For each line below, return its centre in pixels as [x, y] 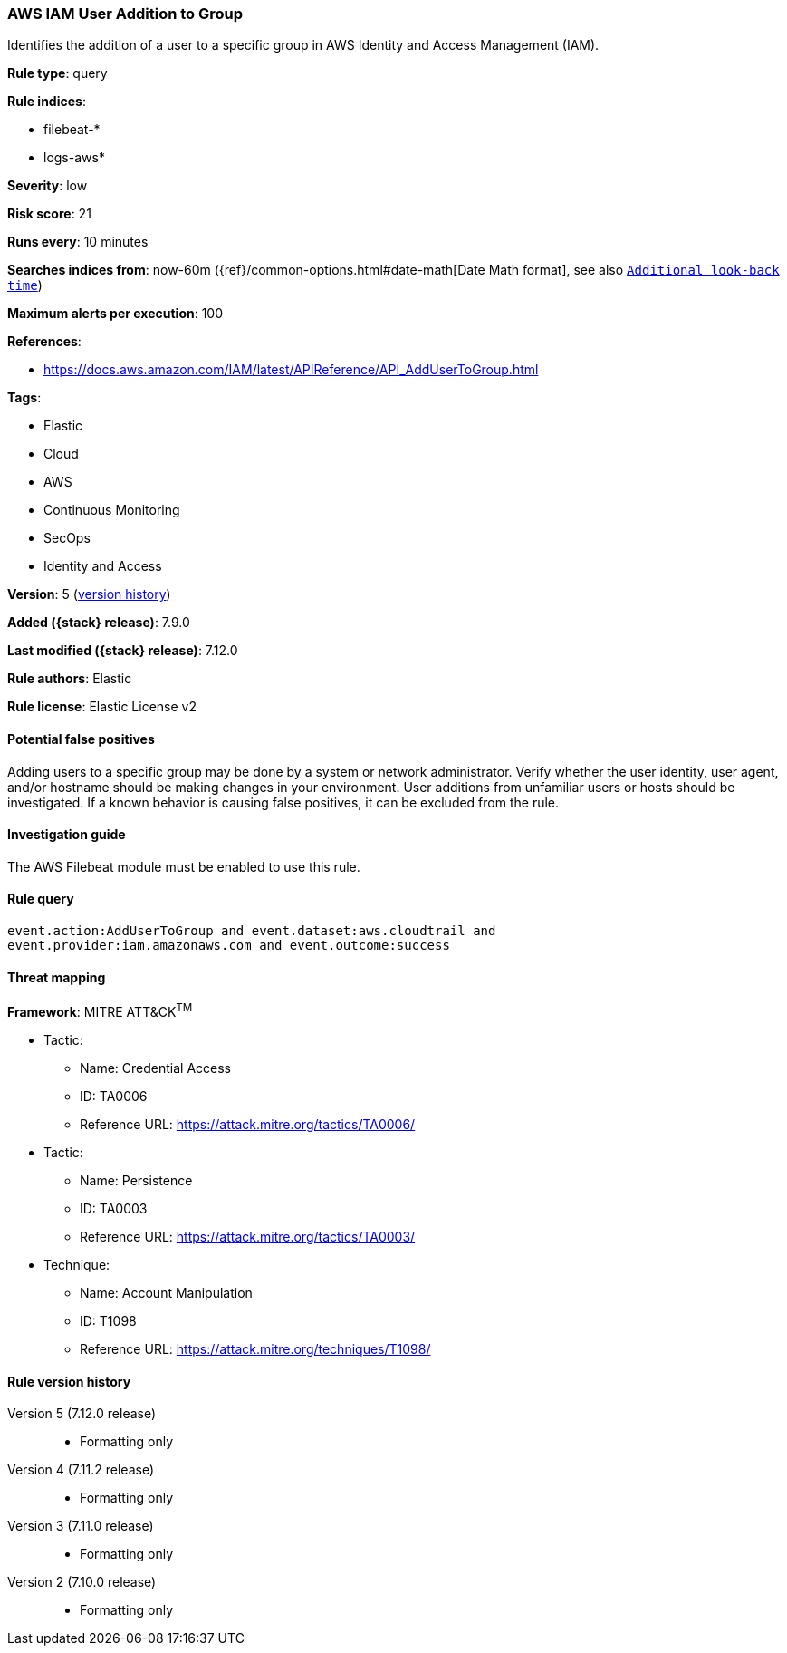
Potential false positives [81, 739]
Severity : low [48, 186]
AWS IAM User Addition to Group [125, 14]
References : [44, 342]
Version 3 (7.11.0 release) [81, 1526]
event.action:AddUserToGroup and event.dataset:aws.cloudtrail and [252, 931]
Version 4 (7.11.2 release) [81, 1470]
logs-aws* [74, 158]
